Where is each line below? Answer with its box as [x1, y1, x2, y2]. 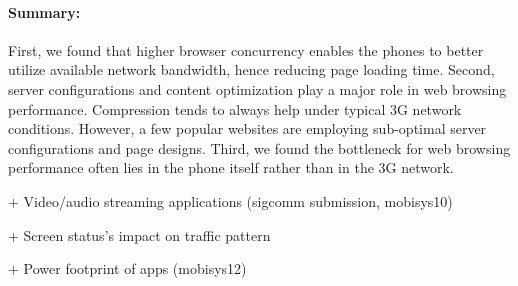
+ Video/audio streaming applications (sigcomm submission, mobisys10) [8, 190, 453, 211]
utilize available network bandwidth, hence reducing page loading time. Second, [8, 59, 495, 80]
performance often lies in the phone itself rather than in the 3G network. [8, 157, 454, 178]
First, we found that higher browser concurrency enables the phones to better [8, 39, 484, 60]
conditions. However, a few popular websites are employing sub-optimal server [8, 118, 487, 139]
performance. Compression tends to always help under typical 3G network [8, 98, 462, 119]
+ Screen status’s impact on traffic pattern [8, 224, 271, 245]
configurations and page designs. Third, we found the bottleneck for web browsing [8, 137, 511, 158]
